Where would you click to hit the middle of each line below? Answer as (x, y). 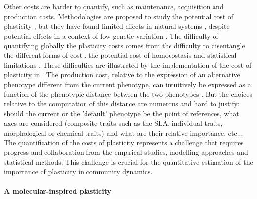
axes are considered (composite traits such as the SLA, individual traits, (113, 123)
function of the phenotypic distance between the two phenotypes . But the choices (128, 94)
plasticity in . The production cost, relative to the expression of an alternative (122, 75)
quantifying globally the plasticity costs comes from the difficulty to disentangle (125, 45)
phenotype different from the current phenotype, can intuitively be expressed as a (128, 84)
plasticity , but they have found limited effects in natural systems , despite (117, 26)
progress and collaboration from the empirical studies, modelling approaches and (126, 152)
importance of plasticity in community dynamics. (78, 172)
